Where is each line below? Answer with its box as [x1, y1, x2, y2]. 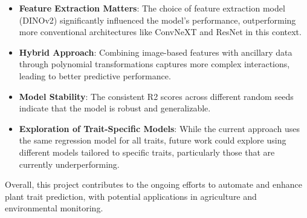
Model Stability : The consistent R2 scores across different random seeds [19, 90, 294, 102]
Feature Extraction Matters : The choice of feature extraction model [19, 2, 285, 14]
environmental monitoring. [5, 202, 103, 214]
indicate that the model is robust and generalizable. [19, 102, 211, 114]
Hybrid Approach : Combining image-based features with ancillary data [19, 45, 292, 58]
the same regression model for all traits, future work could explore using [19, 134, 286, 147]
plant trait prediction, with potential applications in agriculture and [5, 190, 257, 202]
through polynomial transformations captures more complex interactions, [19, 58, 290, 70]
